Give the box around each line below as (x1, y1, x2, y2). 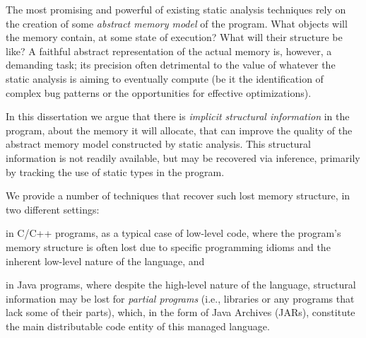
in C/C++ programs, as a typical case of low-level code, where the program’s (6, 226, 341, 240)
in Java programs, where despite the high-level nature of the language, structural (6, 277, 356, 292)
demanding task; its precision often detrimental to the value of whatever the (6, 57, 336, 72)
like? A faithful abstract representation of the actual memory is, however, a (6, 43, 332, 58)
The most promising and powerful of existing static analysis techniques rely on (6, 2, 346, 16)
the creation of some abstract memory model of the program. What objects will (6, 16, 348, 30)
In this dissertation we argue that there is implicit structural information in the (6, 109, 350, 124)
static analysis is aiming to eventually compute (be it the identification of (6, 71, 324, 86)
